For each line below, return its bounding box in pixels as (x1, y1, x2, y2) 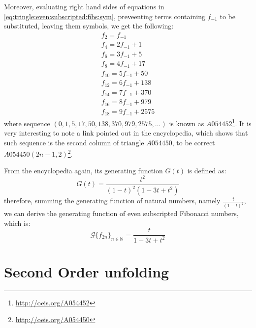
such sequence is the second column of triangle (4, 137, 144, 147)
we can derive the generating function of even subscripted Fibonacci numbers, (4, 208, 239, 219)
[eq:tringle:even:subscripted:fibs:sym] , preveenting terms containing (4, 11, 205, 21)
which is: (4, 218, 31, 228)
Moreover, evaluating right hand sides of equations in (4, 1, 164, 11)
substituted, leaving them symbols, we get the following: (4, 21, 174, 31)
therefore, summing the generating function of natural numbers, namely (4, 195, 221, 206)
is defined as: (187, 165, 226, 175)
